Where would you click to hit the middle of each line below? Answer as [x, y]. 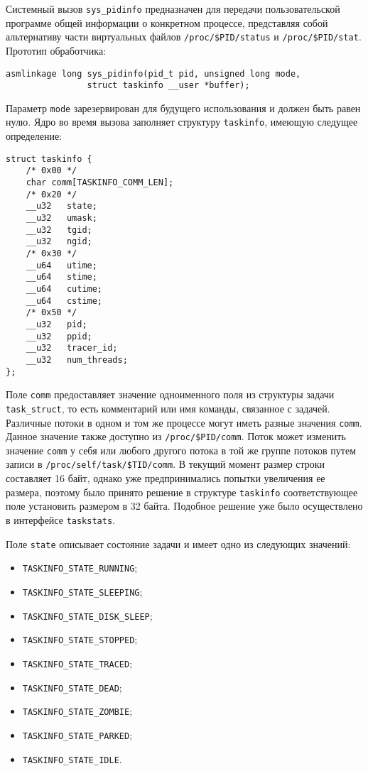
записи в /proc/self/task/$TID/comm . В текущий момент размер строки [166, 464]
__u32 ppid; [59, 336]
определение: [34, 136]
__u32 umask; [61, 218]
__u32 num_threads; [77, 360]
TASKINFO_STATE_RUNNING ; [80, 568]
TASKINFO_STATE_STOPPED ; [80, 639]
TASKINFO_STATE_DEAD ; [72, 687]
